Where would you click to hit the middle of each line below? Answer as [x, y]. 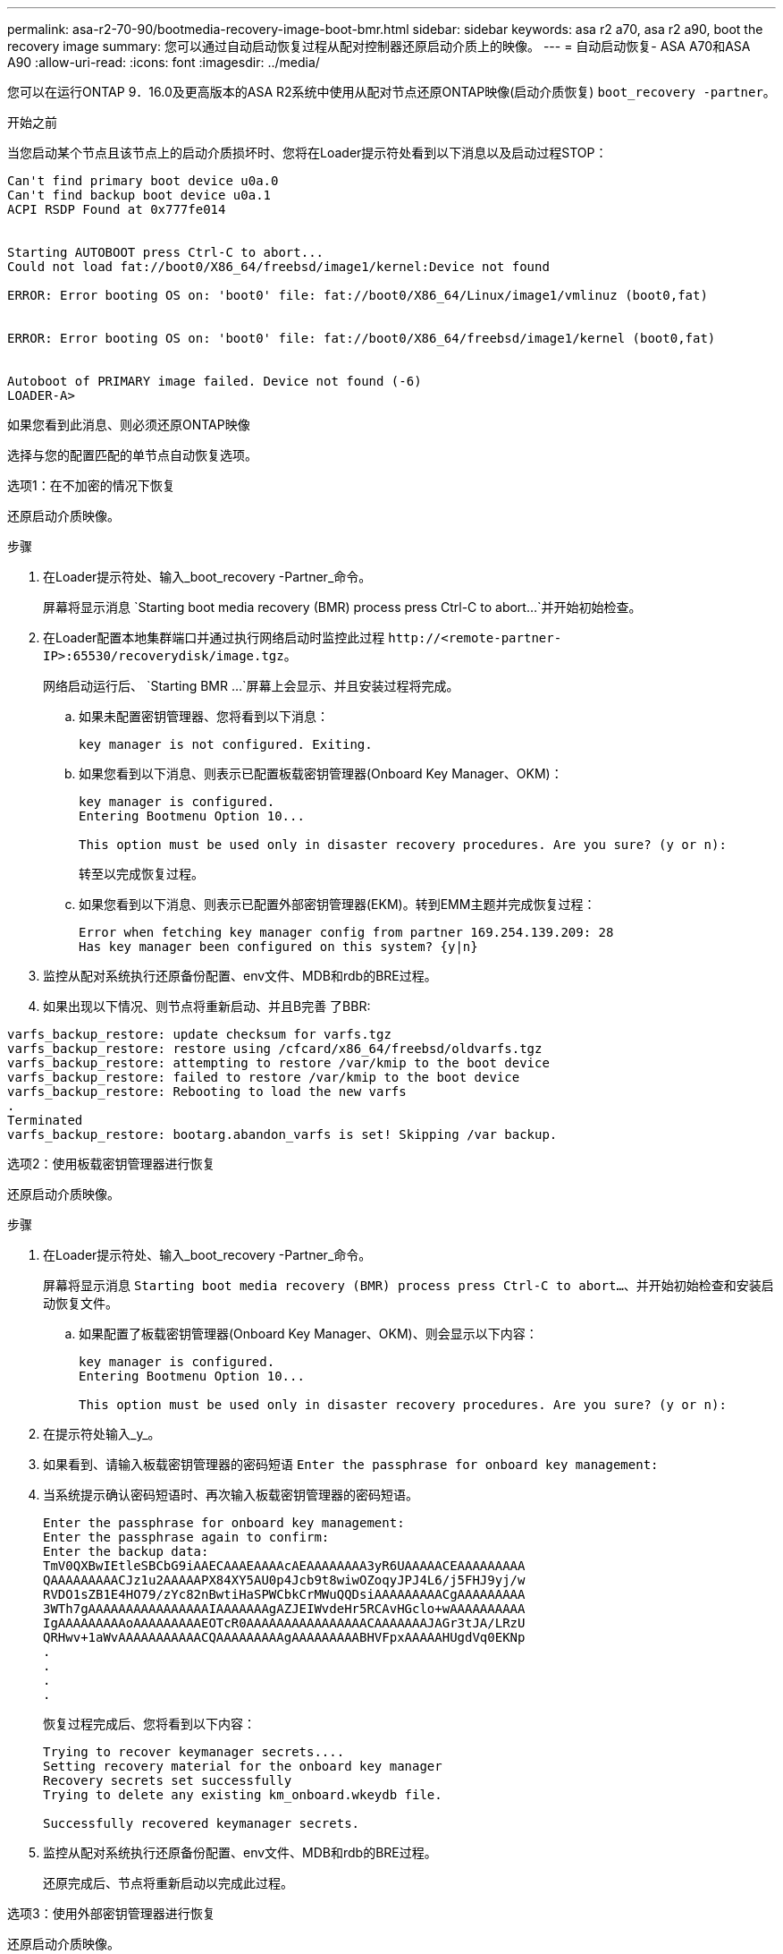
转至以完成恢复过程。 [141, 874]
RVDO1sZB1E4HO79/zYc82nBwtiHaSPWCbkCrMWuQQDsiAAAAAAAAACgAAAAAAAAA [284, 1594]
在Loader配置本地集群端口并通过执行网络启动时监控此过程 [214, 637]
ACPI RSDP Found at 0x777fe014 [117, 209]
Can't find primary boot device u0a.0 [143, 181]
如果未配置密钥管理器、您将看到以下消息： [204, 716]
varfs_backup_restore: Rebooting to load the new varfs [207, 1092]
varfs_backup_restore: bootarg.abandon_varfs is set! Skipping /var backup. [282, 1134]
